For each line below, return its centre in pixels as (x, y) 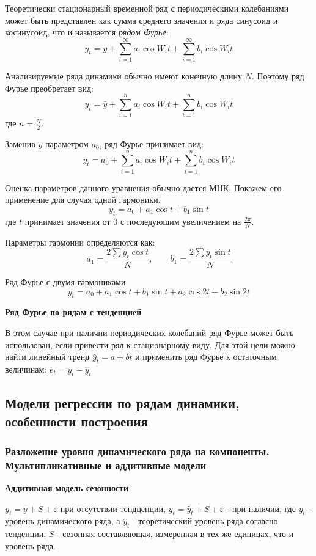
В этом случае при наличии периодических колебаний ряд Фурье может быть (149, 332)
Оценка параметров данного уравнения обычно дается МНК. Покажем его (143, 187)
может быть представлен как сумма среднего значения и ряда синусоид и (141, 20)
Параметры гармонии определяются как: (80, 242)
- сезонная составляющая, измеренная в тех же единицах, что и (175, 534)
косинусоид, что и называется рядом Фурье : (87, 32)
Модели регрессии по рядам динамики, (122, 403)
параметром (67, 144)
